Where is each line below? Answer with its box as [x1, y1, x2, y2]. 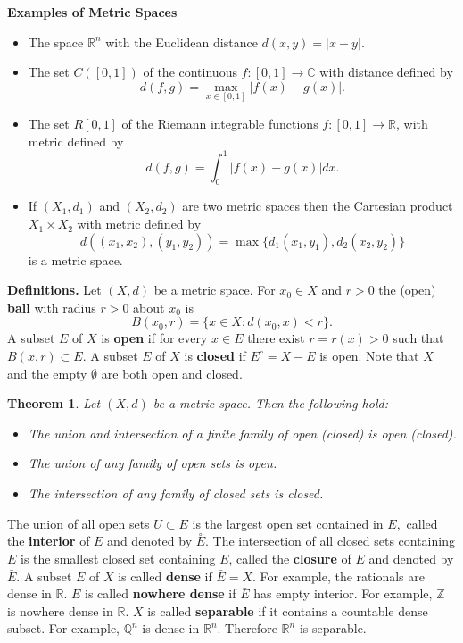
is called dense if [118, 566, 212, 585]
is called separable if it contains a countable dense [147, 601, 428, 620]
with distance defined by [319, 63, 453, 81]
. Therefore [217, 619, 277, 638]
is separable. [299, 619, 367, 638]
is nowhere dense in [7, 601, 113, 620]
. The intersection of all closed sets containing [205, 531, 455, 550]
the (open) [378, 280, 436, 299]
